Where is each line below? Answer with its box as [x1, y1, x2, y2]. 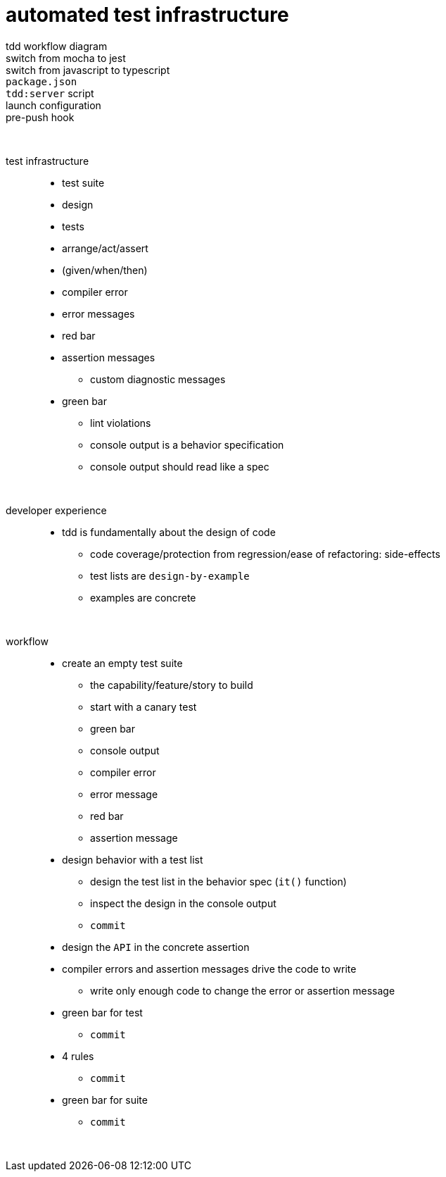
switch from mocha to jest [6, 51, 126, 64]
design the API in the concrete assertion [62, 940, 250, 953]
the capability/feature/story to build [90, 678, 253, 691]
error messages [62, 307, 135, 320]
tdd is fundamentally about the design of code [62, 525, 276, 538]
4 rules [62, 1050, 94, 1062]
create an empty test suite [62, 656, 183, 669]
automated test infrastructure [6, 3, 289, 27]
